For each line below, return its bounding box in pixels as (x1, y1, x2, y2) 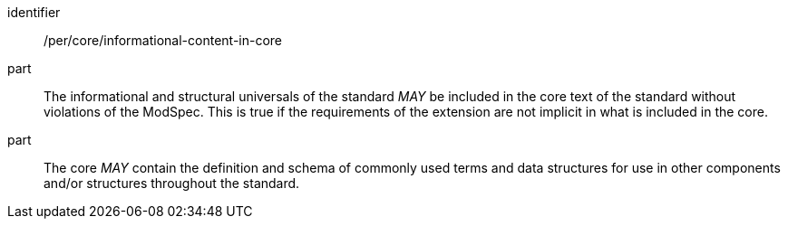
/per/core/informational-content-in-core (44, 33, 283, 48)
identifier (7, 5, 61, 20)
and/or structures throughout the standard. (44, 175, 300, 191)
